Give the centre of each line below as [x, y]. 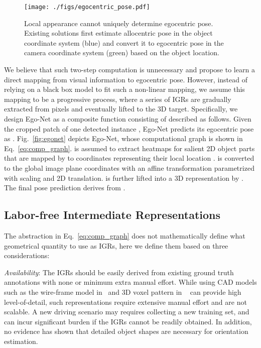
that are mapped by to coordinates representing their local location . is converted [129, 158]
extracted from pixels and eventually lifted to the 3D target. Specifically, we [121, 109]
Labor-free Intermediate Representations [112, 215]
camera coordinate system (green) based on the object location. [122, 52]
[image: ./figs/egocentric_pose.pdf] [87, 7]
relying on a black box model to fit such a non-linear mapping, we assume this [124, 89]
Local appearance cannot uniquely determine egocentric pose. [119, 23]
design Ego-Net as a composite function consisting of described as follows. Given [128, 119]
